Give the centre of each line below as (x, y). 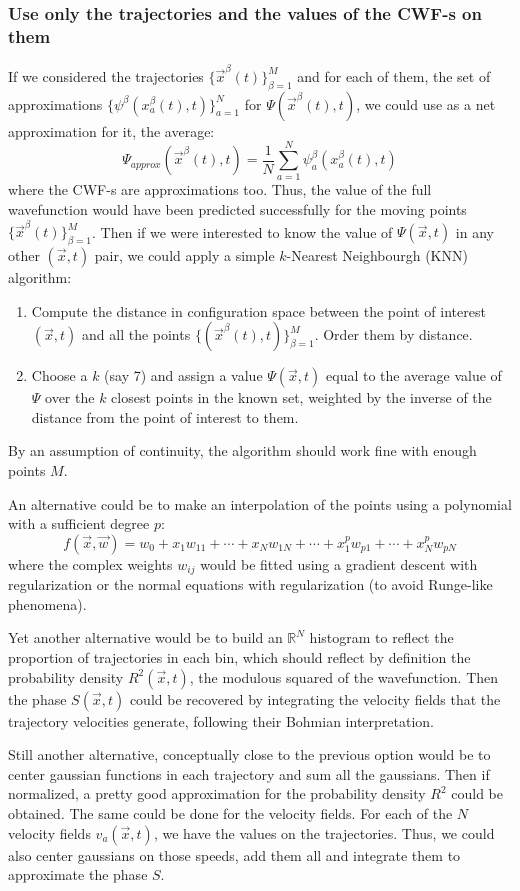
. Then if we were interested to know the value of (242, 231)
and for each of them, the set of (394, 75)
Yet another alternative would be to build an (145, 637)
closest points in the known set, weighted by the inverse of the (301, 397)
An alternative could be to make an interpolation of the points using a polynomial (260, 503)
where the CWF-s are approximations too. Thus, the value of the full (220, 189)
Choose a (59, 375)
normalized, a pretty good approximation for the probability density (217, 793)
